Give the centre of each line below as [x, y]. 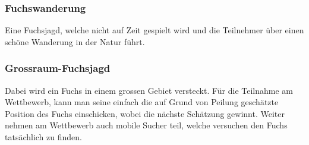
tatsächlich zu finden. [43, 137]
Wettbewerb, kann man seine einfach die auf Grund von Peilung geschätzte [142, 102]
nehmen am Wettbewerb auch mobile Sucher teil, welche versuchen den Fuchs [146, 125]
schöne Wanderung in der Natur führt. [75, 41]
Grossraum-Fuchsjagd [58, 68]
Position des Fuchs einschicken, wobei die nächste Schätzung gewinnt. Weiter [145, 113]
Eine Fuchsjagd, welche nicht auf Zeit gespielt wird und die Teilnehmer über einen [154, 30]
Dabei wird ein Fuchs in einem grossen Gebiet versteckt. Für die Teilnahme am [149, 90]
